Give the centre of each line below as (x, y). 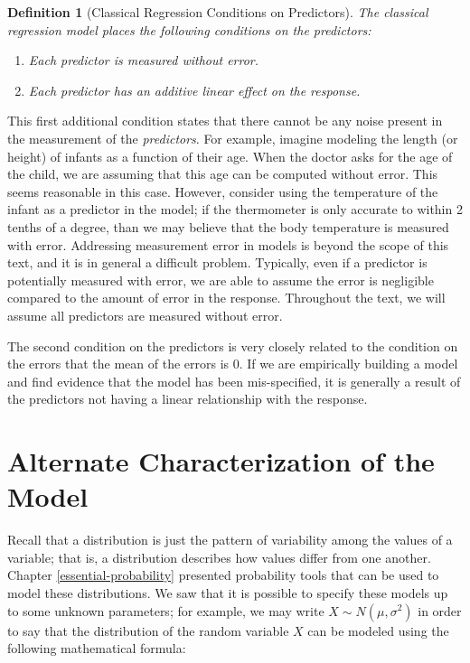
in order (440, 610)
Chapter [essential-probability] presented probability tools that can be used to (223, 575)
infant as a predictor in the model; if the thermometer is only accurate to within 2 (235, 209)
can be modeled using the (378, 630)
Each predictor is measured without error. (144, 60)
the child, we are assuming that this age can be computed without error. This (223, 174)
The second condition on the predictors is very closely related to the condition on (233, 346)
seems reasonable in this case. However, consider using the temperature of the (223, 191)
